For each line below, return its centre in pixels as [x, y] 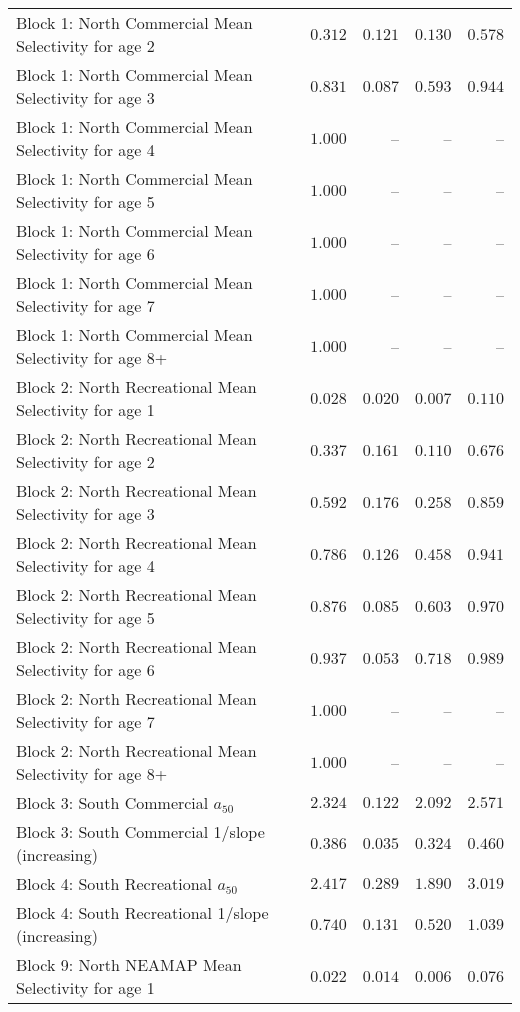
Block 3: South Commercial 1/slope [140, 831]
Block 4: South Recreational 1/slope [142, 912]
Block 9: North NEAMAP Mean [129, 964]
